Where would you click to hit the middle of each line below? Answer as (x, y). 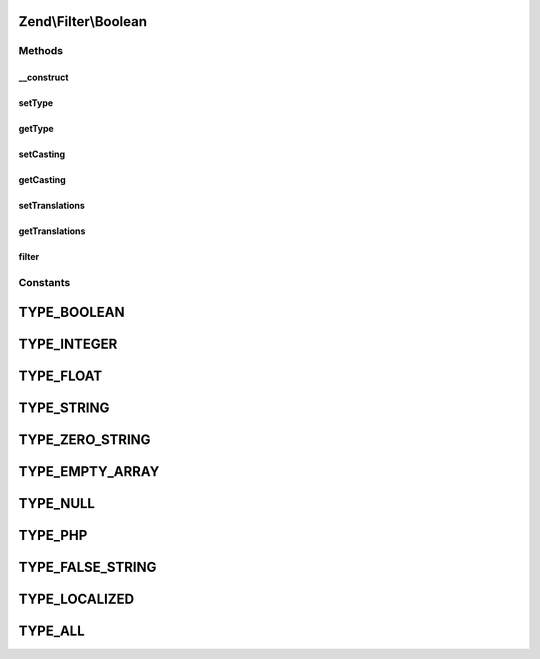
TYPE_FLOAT (60, 375)
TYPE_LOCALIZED (76, 598)
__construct (43, 77)
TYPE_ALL (51, 630)
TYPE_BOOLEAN (71, 311)
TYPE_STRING (64, 407)
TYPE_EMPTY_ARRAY (89, 471)
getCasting (42, 180)
